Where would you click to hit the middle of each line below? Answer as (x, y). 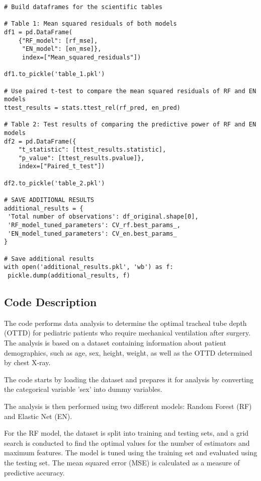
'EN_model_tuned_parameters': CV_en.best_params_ (92, 233)
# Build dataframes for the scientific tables (83, 7)
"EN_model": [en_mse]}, (62, 49)
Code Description (51, 302)
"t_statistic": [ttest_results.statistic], (92, 150)
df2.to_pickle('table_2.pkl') (55, 183)
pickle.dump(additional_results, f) (69, 276)
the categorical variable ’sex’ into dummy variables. (83, 389)
